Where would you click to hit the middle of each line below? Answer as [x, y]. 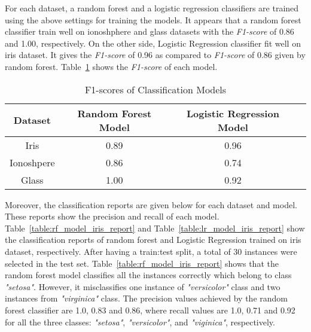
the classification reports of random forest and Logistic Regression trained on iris [153, 240]
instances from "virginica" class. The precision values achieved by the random [146, 298]
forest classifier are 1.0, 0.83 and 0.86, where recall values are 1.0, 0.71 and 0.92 [150, 310]
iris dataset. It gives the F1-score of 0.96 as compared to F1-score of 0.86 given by [155, 55]
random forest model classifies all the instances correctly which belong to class [148, 275]
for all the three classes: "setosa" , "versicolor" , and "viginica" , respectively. [140, 322]
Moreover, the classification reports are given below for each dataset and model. [151, 204]
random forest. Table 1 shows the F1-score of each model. [111, 66]
